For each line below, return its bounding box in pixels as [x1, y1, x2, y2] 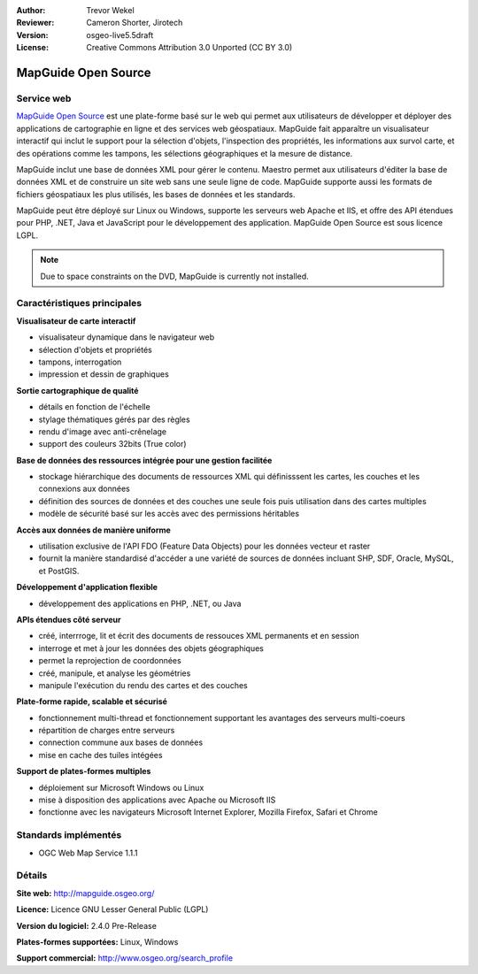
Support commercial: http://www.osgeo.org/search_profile [16, 953, 234, 963]
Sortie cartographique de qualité [16, 385, 139, 395]
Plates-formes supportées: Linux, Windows [16, 936, 179, 947]
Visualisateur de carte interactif [16, 315, 136, 326]
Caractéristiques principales [16, 297, 142, 310]
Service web [16, 92, 72, 104]
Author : [16, 5, 46, 15]
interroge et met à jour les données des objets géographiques [38, 642, 265, 654]
